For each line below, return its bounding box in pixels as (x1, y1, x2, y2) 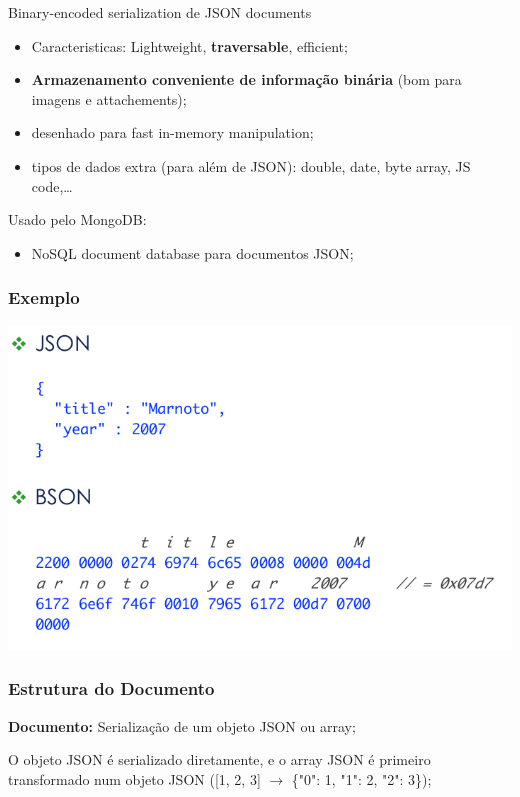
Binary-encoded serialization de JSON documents (8, 2, 312, 22)
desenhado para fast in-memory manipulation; (31, 122, 314, 143)
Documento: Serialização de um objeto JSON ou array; (8, 715, 356, 736)
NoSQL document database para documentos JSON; (31, 242, 354, 263)
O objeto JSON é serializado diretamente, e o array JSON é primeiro (8, 749, 431, 770)
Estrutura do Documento (8, 676, 215, 701)
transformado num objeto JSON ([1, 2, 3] (8, 768, 261, 789)
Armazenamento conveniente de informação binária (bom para (31, 69, 462, 90)
